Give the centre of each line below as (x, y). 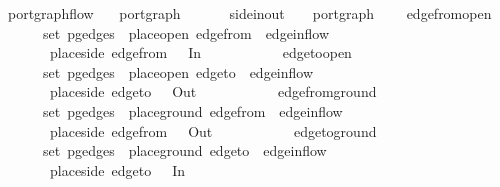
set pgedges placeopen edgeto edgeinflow (178, 71)
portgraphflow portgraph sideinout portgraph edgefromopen (249, 13)
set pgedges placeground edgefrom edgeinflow (192, 110)
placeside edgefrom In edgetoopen (200, 52)
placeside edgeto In (117, 169)
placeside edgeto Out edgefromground (213, 91)
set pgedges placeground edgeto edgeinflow (184, 150)
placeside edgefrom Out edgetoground (213, 130)
